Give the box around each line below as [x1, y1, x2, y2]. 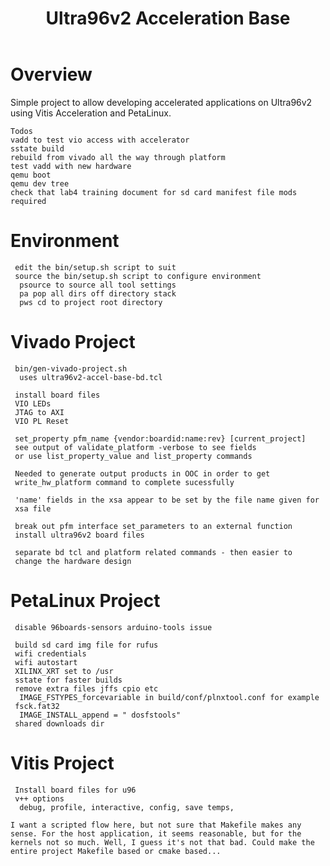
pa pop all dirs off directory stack [19, 288, 177, 299]
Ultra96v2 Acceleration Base [45, 7, 291, 30]
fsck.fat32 [14, 701, 60, 711]
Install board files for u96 [14, 785, 137, 795]
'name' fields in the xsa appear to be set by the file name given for [14, 495, 320, 505]
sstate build [10, 143, 65, 154]
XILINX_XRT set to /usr [14, 666, 114, 676]
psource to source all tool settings [19, 280, 177, 290]
